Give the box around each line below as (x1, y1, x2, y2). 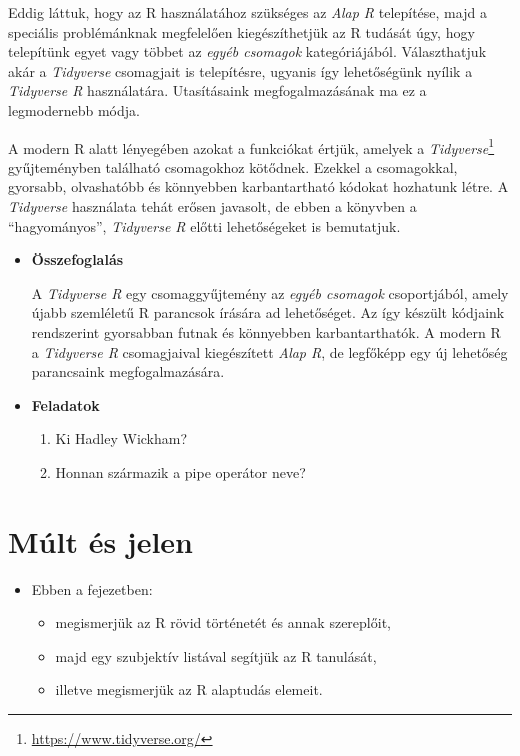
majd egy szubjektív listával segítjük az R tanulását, (55, 645, 377, 666)
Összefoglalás (31, 249, 124, 270)
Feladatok (31, 394, 100, 415)
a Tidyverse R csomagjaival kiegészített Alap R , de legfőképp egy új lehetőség (31, 341, 508, 362)
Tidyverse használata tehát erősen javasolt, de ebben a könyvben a (8, 196, 417, 216)
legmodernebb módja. (8, 99, 140, 120)
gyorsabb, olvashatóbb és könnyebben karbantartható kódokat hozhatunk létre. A (8, 176, 509, 197)
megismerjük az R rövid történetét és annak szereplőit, (55, 612, 391, 633)
